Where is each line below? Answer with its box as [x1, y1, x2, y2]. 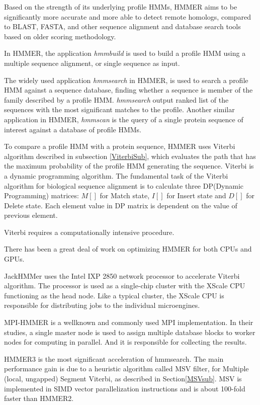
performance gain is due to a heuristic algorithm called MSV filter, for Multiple [4, 363, 249, 374]
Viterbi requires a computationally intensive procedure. [4, 226, 175, 237]
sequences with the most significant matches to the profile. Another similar [4, 104, 235, 115]
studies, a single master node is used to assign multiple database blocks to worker [4, 327, 255, 337]
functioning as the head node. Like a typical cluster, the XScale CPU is [4, 290, 224, 300]
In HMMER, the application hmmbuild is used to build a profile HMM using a [4, 48, 246, 58]
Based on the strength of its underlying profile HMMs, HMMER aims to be [4, 2, 237, 12]
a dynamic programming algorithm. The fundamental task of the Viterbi [4, 170, 228, 181]
